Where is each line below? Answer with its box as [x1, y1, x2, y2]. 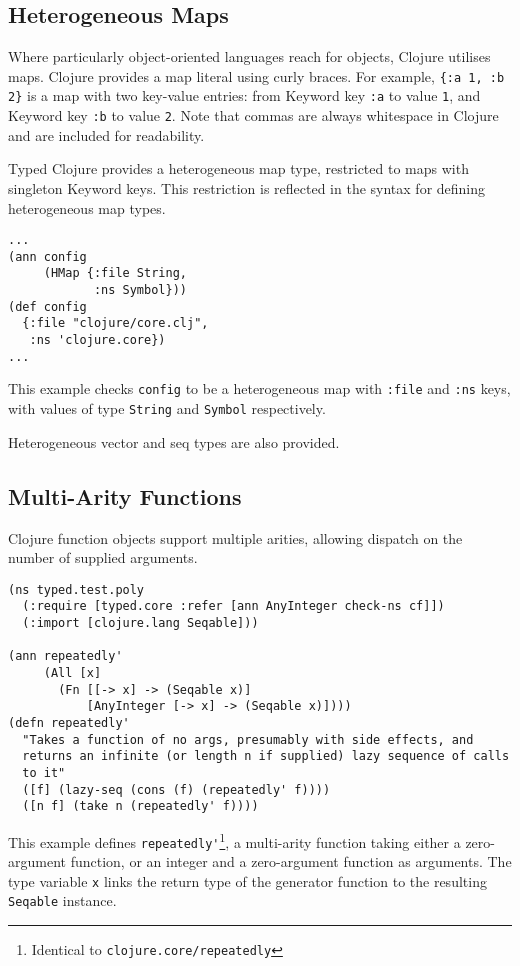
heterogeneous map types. [8, 197, 166, 218]
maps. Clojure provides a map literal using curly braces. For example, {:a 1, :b [8, 65, 505, 86]
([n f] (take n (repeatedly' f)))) [22, 799, 259, 814]
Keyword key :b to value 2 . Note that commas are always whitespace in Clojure [8, 105, 499, 126]
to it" [22, 765, 66, 780]
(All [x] [43, 665, 102, 680]
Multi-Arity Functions [8, 480, 242, 511]
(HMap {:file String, [43, 266, 187, 281]
